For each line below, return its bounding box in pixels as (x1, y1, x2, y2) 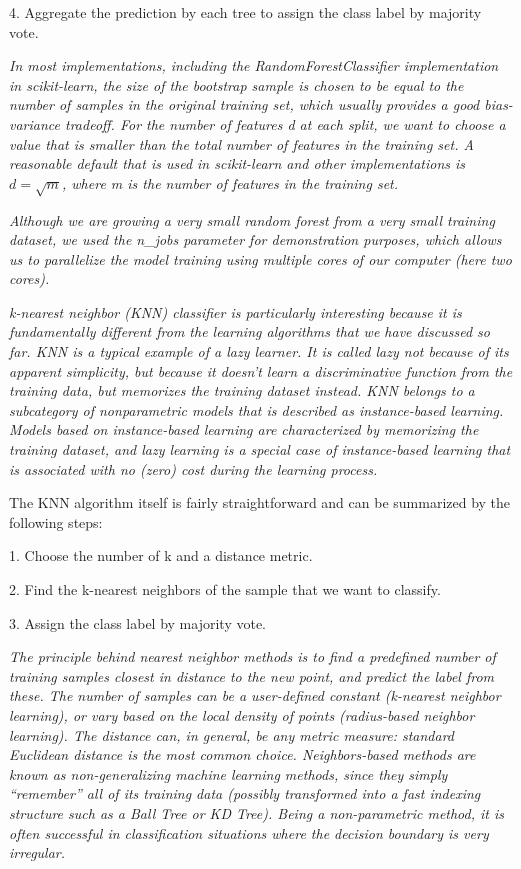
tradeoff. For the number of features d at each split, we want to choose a (64, 113, 506, 134)
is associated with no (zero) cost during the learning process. (9, 458, 378, 479)
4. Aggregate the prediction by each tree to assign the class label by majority (9, 2, 482, 22)
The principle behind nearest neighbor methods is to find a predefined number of (9, 646, 496, 667)
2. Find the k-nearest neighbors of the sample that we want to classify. (9, 579, 441, 600)
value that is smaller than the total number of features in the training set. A (9, 133, 474, 154)
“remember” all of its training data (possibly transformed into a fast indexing (9, 783, 481, 804)
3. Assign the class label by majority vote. (9, 612, 266, 633)
